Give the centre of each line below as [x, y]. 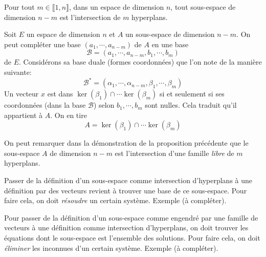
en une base [170, 44]
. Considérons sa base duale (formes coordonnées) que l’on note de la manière [140, 62]
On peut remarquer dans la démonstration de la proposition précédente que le [126, 143]
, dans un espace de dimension [116, 7]
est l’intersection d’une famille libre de [174, 153]
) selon [104, 105]
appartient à [24, 115]
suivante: [18, 72]
